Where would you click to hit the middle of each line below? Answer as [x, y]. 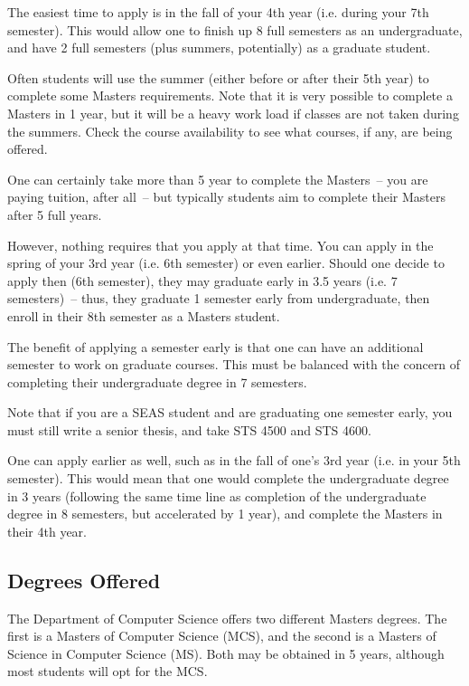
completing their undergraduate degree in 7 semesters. [157, 381]
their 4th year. [47, 531]
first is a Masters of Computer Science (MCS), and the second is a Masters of [222, 636]
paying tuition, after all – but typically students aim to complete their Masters [227, 197]
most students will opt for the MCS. [108, 671]
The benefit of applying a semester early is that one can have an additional [216, 346]
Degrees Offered [84, 580]
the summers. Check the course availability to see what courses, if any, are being [230, 131]
